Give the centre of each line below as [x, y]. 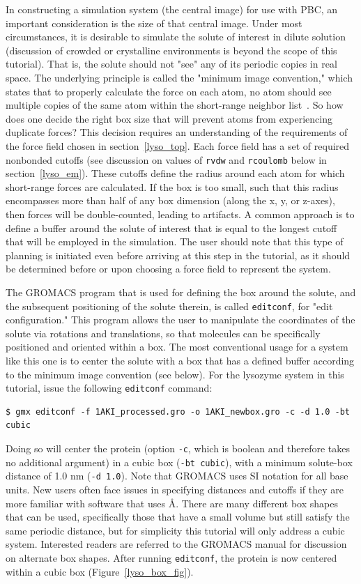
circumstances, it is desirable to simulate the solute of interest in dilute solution [176, 37]
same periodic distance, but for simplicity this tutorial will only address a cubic [175, 530]
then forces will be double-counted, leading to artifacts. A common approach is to [180, 214]
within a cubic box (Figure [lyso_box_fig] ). [100, 571]
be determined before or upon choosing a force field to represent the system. [168, 269]
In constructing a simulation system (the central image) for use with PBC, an [172, 9]
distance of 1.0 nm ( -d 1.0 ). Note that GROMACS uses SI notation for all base [177, 476]
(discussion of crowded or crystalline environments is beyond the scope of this [171, 50]
